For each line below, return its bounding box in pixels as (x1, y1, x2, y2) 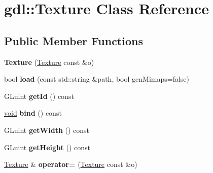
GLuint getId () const (4, 90, 74, 101)
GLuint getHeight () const (4, 142, 91, 152)
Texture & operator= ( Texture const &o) (4, 159, 137, 169)
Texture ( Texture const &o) (4, 56, 94, 67)
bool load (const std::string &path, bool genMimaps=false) (4, 74, 189, 84)
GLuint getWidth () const (4, 124, 90, 135)
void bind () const (4, 108, 62, 118)
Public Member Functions (4, 32, 143, 48)
